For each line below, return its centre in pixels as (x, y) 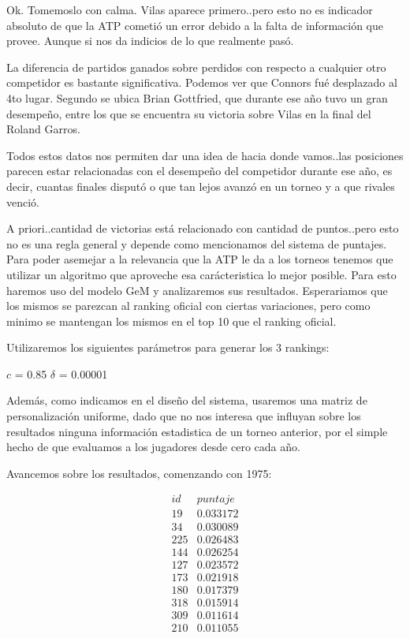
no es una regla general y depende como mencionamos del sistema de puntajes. (197, 243)
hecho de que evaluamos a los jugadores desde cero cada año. (153, 447)
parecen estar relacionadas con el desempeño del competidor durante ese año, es (199, 171)
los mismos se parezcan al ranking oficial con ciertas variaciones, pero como (188, 306)
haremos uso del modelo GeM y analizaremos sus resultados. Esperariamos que (197, 290)
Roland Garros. (43, 129)
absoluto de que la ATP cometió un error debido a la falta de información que (195, 25)
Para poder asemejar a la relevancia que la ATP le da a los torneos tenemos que (200, 259)
